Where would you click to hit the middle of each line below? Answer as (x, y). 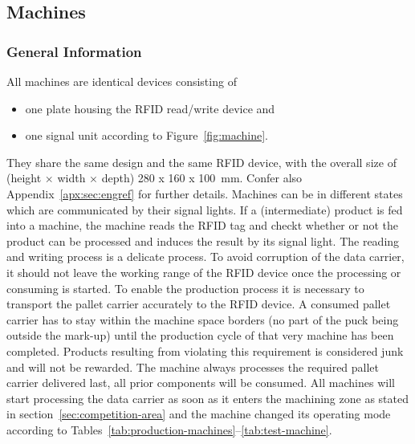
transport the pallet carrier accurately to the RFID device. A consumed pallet (199, 304)
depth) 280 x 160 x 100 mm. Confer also (202, 178)
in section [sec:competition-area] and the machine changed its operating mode (199, 414)
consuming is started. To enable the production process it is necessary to (185, 288)
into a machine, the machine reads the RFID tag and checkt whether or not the (203, 225)
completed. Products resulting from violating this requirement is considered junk (205, 350)
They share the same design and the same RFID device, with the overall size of (201, 162)
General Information (74, 51)
